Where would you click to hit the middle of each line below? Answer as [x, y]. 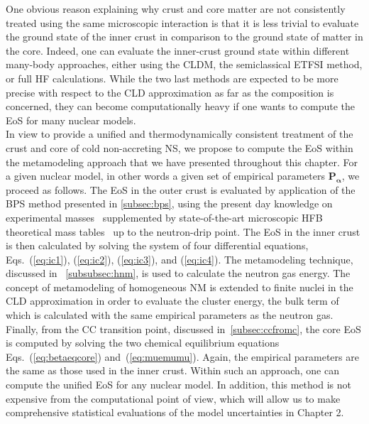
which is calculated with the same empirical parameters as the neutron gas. [170, 315]
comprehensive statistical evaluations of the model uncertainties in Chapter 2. [175, 412]
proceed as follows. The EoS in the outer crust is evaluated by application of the [181, 189]
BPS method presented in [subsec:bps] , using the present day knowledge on [169, 203]
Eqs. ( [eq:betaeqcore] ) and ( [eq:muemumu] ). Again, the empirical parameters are [182, 356]
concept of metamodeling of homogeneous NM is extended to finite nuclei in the [180, 287]
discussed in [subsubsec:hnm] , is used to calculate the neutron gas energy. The [178, 273]
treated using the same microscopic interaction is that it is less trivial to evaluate [182, 22]
